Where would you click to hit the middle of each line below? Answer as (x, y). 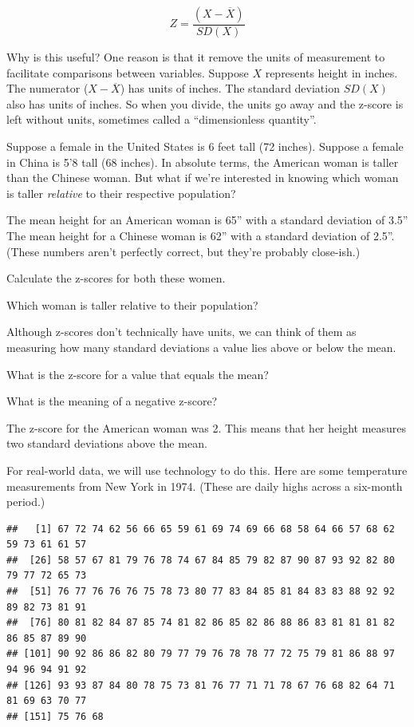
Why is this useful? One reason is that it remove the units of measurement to (196, 57)
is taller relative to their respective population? (121, 193)
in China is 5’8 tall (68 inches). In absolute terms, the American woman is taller (203, 162)
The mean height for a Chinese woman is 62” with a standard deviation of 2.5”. (201, 235)
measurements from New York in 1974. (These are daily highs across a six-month (205, 486)
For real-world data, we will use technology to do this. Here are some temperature (207, 470)
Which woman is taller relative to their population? (132, 304)
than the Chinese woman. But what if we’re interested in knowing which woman (203, 178)
